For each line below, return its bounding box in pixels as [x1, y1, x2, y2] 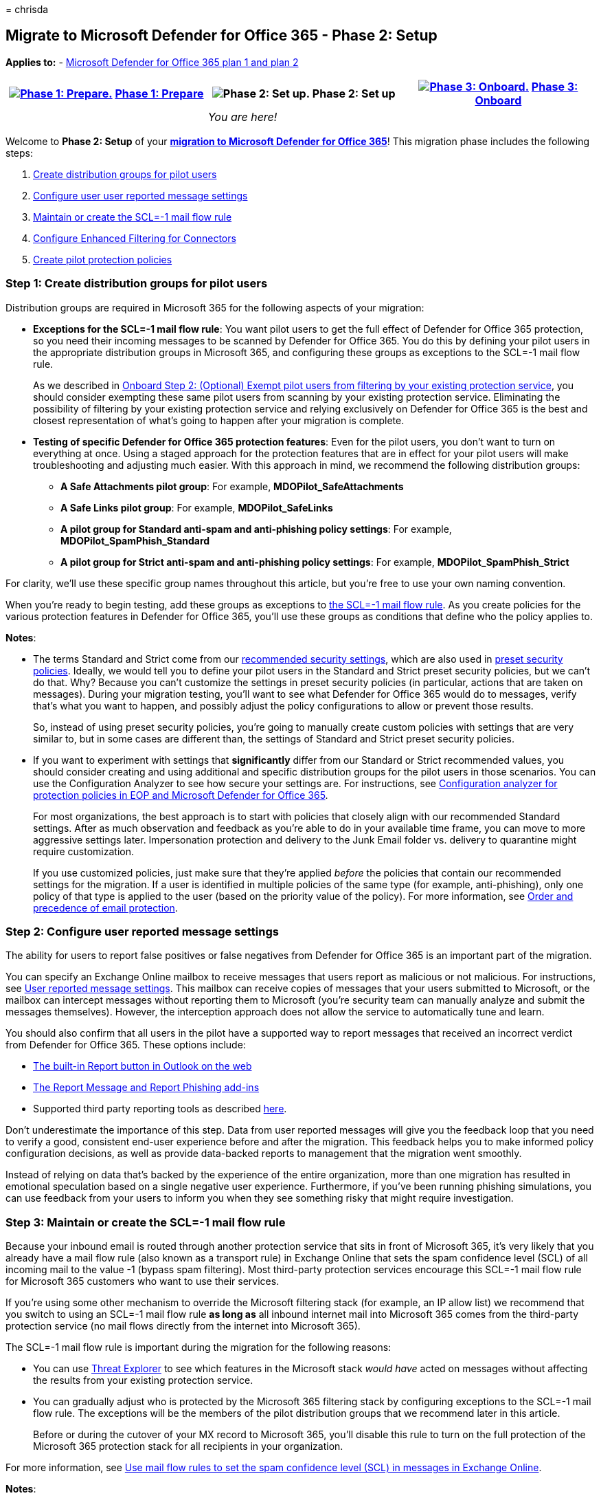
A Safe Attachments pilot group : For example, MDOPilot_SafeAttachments [60, 480, 404, 492]
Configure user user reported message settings [33, 189, 248, 201]
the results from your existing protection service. [33, 1374, 253, 1387]
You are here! [207, 109, 277, 124]
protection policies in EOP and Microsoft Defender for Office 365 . [33, 789, 328, 801]
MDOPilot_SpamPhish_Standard [60, 534, 210, 547]
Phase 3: [531, 79, 578, 93]
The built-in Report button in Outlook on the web [33, 1060, 252, 1072]
